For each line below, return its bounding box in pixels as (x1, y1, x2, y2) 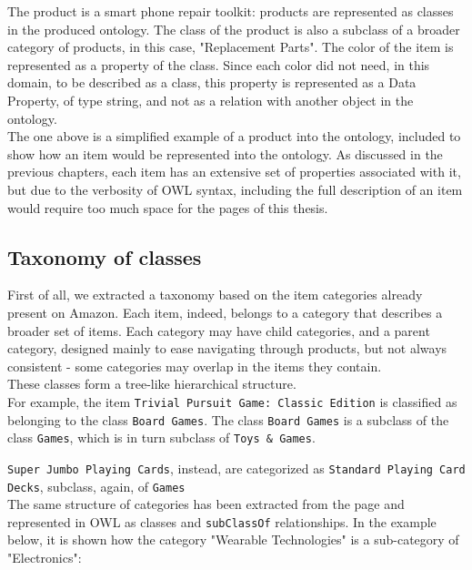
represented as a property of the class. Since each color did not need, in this (7, 55, 430, 74)
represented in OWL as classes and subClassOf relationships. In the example (7, 512, 437, 531)
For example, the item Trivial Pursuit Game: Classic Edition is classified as (7, 392, 457, 411)
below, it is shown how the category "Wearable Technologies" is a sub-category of (7, 530, 459, 549)
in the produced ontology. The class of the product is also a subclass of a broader (7, 19, 460, 38)
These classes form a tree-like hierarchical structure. (7, 374, 296, 393)
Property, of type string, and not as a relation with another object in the (7, 90, 414, 109)
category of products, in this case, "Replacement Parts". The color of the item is (7, 37, 454, 56)
